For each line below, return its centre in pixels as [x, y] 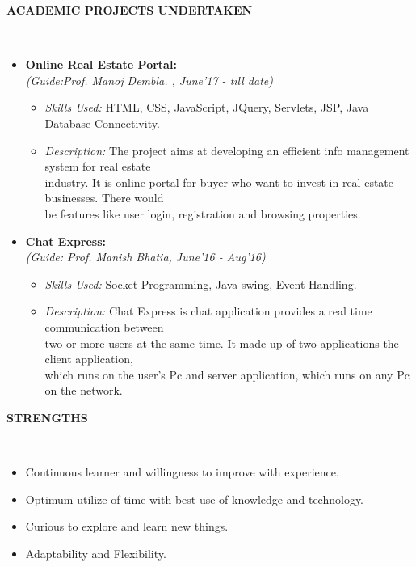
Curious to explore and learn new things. [127, 526]
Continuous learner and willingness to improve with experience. [182, 472]
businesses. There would [104, 198]
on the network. [84, 390]
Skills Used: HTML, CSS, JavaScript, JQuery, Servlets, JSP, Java [207, 107]
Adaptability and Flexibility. [96, 553]
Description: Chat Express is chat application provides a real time [208, 311]
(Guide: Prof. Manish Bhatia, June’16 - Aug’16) [145, 257]
